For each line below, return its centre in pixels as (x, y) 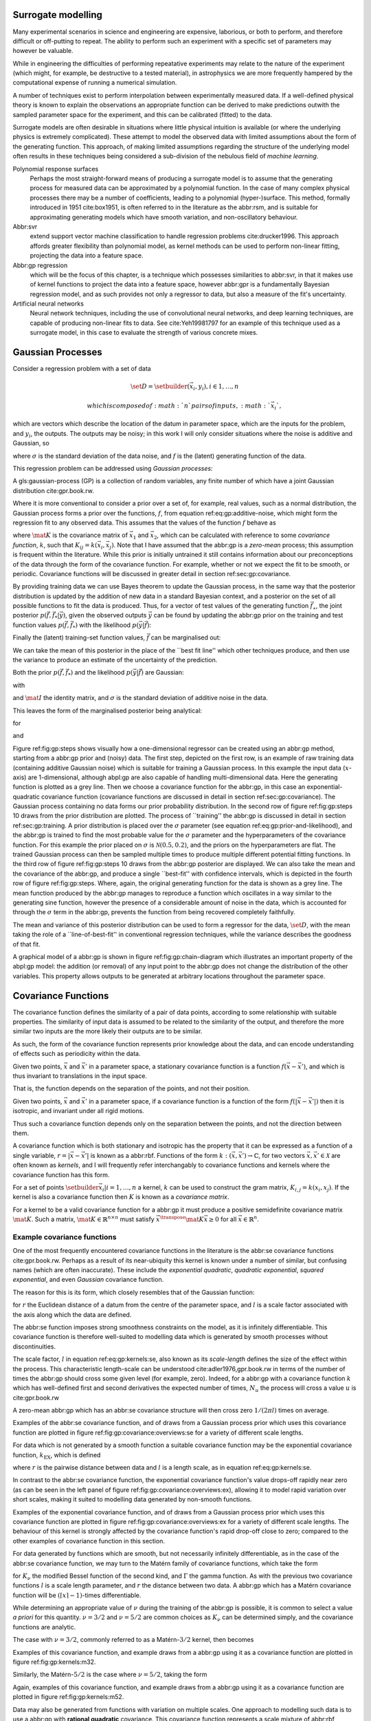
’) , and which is (323, 1066)
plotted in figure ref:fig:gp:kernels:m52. (68, 1697)
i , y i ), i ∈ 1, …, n (216, 388)
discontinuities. (34, 1347)
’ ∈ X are (329, 1155)
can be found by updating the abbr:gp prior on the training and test (248, 615)
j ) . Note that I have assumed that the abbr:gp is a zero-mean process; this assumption (232, 546)
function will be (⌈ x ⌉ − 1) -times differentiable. (77, 1595)
